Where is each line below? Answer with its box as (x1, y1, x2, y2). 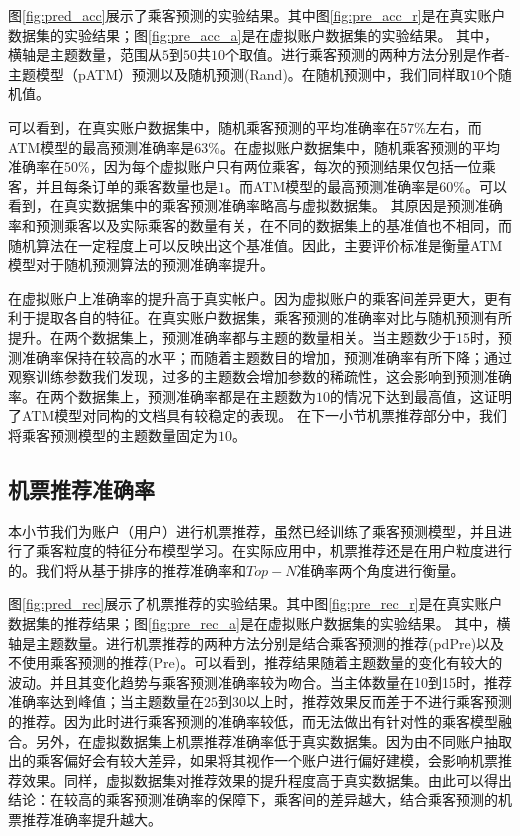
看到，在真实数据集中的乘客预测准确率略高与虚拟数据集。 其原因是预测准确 (8, 195, 503, 216)
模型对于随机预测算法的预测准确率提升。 (8, 254, 274, 275)
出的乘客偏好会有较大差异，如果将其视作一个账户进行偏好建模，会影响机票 (8, 750, 498, 771)
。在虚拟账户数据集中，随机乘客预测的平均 (219, 136, 500, 157)
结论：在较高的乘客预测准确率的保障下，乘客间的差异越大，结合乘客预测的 (8, 789, 498, 810)
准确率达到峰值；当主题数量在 (8, 691, 204, 712)
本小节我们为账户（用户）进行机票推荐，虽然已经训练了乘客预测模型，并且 (8, 520, 498, 541)
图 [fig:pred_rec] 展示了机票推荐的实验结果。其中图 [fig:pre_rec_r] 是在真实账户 (8, 593, 503, 614)
